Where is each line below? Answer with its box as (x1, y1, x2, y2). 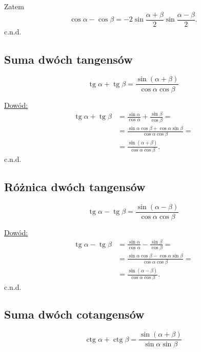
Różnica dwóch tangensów (4, 179, 146, 195)
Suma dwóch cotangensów (4, 306, 145, 322)
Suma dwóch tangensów (4, 51, 133, 67)
